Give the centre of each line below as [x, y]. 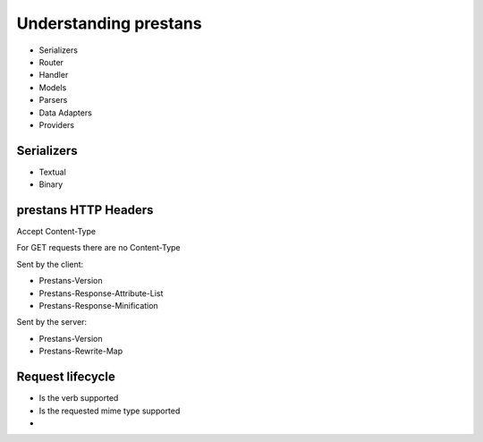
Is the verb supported [79, 398]
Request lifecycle [66, 377]
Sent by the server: [52, 322]
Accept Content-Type [56, 232]
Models [53, 87]
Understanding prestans [109, 23]
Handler [54, 75]
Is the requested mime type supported [110, 411]
